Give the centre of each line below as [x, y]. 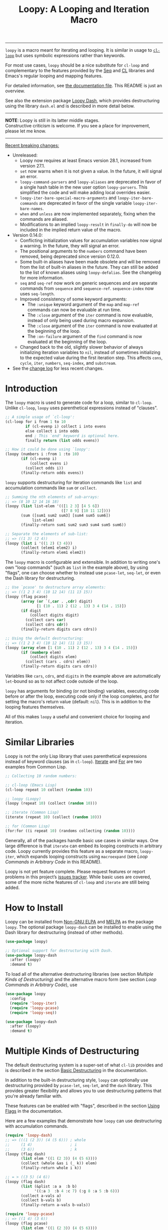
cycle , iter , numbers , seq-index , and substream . [68, 363]
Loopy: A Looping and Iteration [84, 9]
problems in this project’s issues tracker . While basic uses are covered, [78, 877]
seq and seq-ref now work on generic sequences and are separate [88, 283]
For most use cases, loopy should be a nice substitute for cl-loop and [77, 65]
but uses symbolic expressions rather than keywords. [70, 56]
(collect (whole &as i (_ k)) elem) [59, 1163]
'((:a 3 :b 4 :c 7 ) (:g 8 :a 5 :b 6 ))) [77, 1191]
